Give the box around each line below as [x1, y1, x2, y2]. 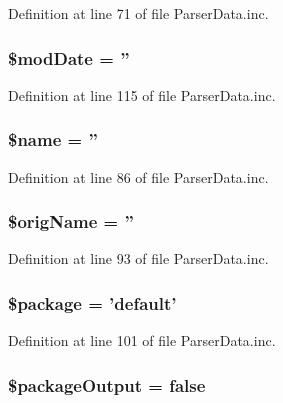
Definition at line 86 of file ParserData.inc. [8, 166, 269, 187]
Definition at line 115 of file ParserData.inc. [8, 84, 276, 105]
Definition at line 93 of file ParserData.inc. [8, 248, 269, 269]
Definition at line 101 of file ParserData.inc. [8, 330, 276, 351]
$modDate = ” [8, 45, 130, 70]
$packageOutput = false [8, 372, 206, 397]
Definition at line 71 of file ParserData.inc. [8, 3, 269, 23]
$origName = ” [8, 209, 134, 234]
